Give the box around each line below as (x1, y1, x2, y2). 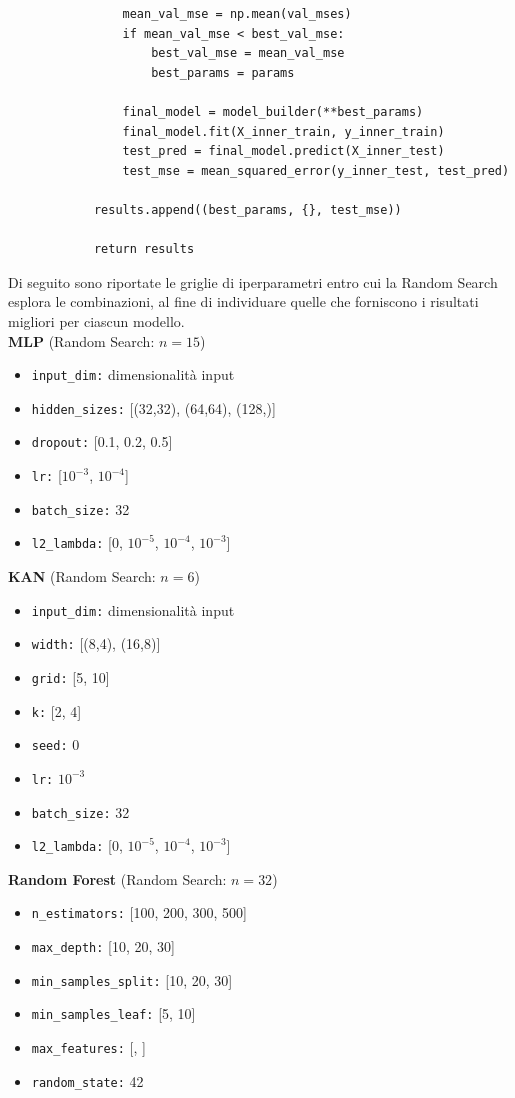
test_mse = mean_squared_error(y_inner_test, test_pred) (122, 163, 510, 178)
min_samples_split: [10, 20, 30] (31, 969, 233, 990)
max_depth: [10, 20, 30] (31, 936, 175, 957)
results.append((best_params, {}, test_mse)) (93, 202, 402, 217)
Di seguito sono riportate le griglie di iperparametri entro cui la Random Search (8, 271, 498, 292)
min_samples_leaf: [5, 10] (31, 1003, 196, 1024)
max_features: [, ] (31, 1037, 146, 1058)
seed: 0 (31, 734, 80, 755)
